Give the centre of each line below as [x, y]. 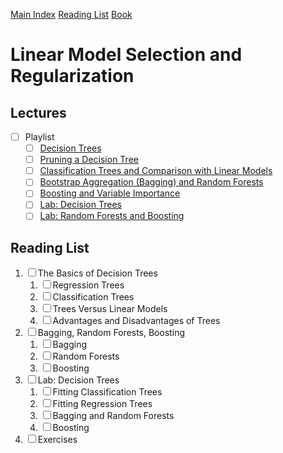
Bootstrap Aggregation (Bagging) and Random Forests [151, 182]
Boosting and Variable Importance [110, 193]
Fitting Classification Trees [107, 392]
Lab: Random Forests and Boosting [112, 216]
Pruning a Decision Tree [89, 160]
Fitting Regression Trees [102, 404]
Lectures [38, 112]
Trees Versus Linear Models [110, 309]
